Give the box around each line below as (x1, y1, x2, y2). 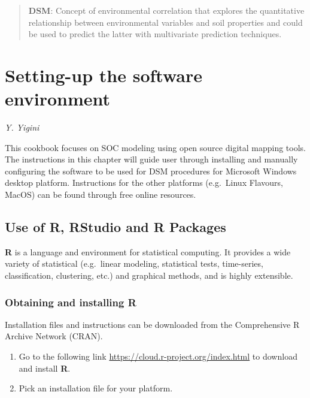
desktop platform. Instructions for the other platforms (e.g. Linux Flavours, (5, 176, 284, 189)
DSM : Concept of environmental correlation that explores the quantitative (28, 4, 305, 16)
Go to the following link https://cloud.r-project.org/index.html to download (19, 350, 297, 363)
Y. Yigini (5, 121, 39, 134)
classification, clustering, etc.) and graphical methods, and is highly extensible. (5, 269, 293, 282)
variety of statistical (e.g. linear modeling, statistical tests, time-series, (5, 257, 263, 270)
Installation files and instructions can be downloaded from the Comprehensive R (5, 318, 300, 330)
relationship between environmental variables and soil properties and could (28, 16, 303, 28)
